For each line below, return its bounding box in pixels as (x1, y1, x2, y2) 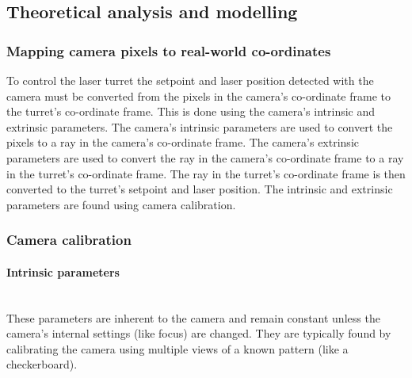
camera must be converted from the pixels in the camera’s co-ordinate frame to (6, 87, 391, 104)
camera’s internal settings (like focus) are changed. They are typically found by (6, 325, 391, 342)
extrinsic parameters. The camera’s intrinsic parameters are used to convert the (6, 118, 393, 135)
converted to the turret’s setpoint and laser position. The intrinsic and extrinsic (6, 181, 393, 197)
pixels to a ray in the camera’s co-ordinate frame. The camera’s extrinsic (6, 134, 359, 151)
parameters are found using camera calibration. (6, 196, 236, 212)
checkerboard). (6, 356, 78, 372)
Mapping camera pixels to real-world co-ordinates (6, 40, 331, 60)
